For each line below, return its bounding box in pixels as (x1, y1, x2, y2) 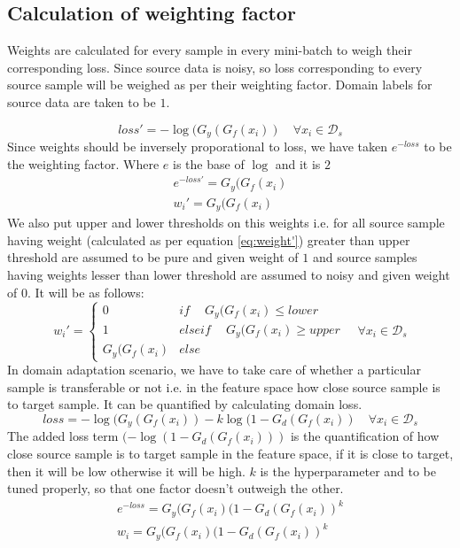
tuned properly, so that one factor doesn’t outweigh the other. (7, 479, 344, 498)
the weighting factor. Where (7, 154, 160, 173)
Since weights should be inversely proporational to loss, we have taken (7, 137, 388, 156)
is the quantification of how (290, 427, 440, 445)
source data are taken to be (7, 92, 156, 111)
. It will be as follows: (27, 282, 144, 301)
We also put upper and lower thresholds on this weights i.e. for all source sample (7, 213, 445, 232)
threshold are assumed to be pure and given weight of (7, 248, 299, 266)
